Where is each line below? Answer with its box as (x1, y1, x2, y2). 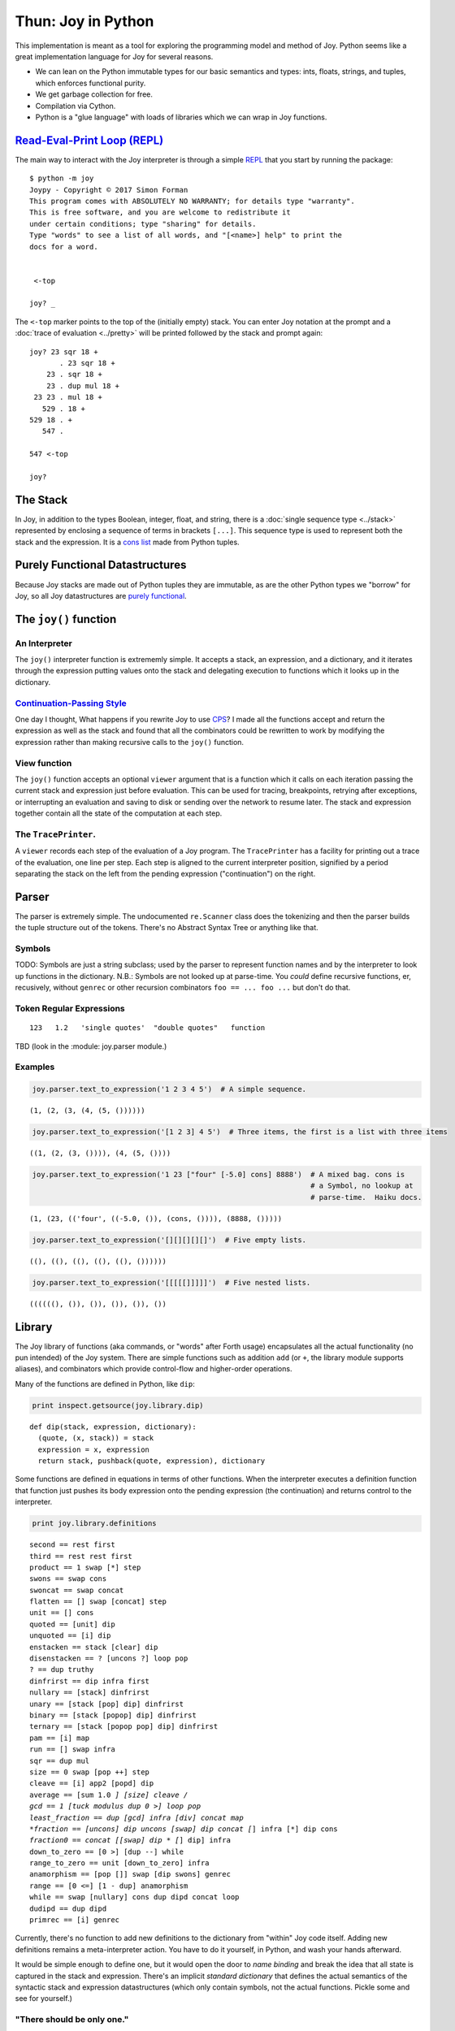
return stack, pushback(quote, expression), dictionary (37, 1457, 266, 1466)
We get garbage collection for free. (35, 89, 154, 99)
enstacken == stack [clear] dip (29, 1642, 158, 1652)
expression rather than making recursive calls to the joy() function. (15, 737, 244, 747)
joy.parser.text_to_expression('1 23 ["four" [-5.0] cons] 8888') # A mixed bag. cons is (32, 1170, 405, 1180)
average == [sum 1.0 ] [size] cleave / (29, 1790, 188, 1799)
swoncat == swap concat (29, 1585, 124, 1595)
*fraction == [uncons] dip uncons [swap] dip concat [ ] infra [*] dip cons (29, 1824, 338, 1834)
